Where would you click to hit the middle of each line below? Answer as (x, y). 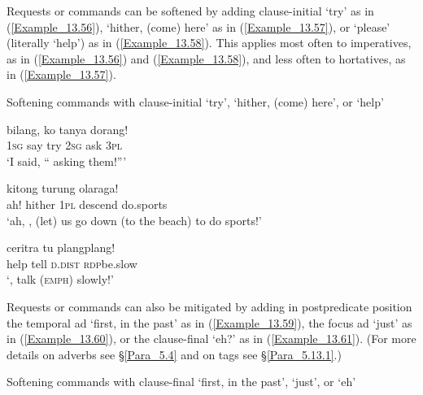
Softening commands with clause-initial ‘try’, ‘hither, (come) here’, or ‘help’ (195, 101)
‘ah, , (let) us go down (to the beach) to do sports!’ (134, 220)
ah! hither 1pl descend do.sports (87, 204)
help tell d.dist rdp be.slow (72, 263)
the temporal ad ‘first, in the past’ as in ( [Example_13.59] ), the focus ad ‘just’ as (209, 322)
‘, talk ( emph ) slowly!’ (60, 279)
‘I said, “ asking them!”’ (67, 161)
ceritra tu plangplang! (61, 247)
